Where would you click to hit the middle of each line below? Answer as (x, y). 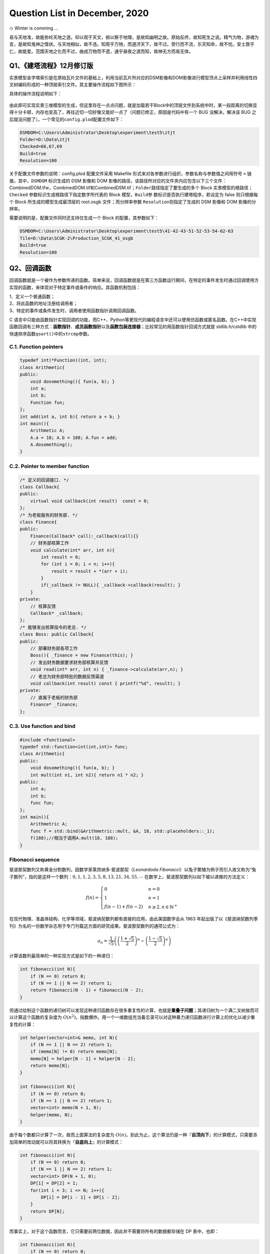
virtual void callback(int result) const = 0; (90, 501)
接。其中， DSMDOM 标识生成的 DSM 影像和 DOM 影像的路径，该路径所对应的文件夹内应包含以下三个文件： (118, 181)
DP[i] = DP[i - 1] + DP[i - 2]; (80, 1197)
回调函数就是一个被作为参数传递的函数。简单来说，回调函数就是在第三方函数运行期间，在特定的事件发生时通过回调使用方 (134, 280)
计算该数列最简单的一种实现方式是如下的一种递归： (62, 956)
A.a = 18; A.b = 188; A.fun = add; (74, 437)
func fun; (42, 803)
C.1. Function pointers (36, 347)
